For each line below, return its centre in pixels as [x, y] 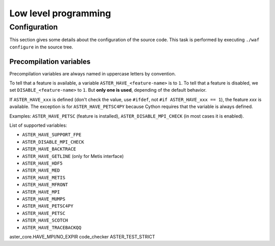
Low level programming [60, 13]
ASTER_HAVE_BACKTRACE [49, 149]
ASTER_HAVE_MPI [41, 192]
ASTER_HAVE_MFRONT [45, 185]
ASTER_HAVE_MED [41, 170]
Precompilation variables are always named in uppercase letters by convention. [93, 73]
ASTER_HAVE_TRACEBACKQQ [52, 227]
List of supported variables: [38, 125]
